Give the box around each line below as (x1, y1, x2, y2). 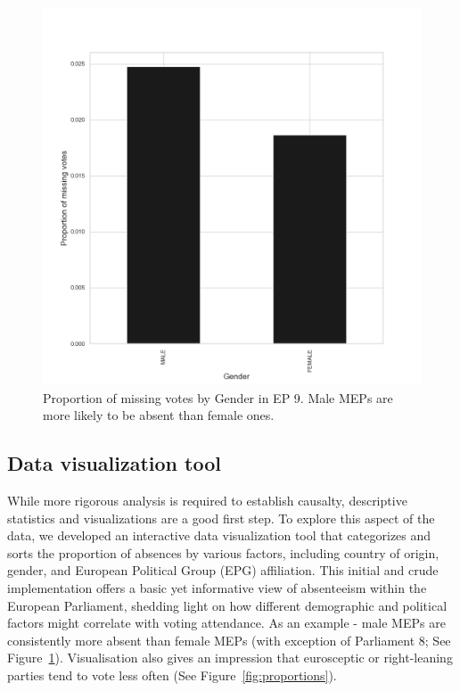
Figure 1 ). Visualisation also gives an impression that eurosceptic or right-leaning (7, 648, 453, 667)
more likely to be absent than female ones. (43, 406, 275, 424)
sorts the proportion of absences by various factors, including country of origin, (7, 543, 439, 562)
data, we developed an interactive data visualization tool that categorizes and (7, 526, 431, 545)
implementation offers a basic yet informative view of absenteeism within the (7, 578, 427, 596)
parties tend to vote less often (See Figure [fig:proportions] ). (7, 665, 337, 684)
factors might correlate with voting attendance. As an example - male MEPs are (7, 613, 446, 632)
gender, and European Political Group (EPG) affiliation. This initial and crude (7, 561, 439, 580)
